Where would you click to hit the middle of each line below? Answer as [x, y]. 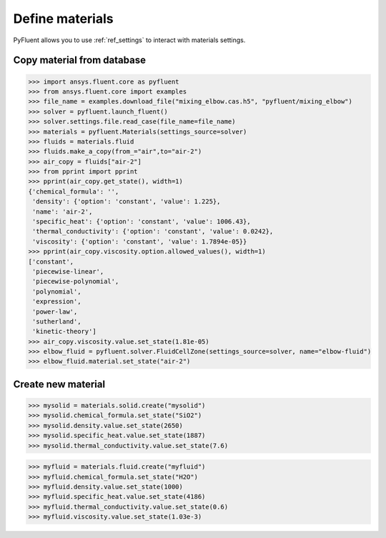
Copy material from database [80, 60]
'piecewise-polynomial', [76, 282]
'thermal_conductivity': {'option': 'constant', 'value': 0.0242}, [153, 231]
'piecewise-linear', [68, 271]
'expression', [57, 302]
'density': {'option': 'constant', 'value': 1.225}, [127, 201]
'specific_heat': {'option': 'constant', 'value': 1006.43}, [142, 222]
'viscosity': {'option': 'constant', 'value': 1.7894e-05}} [140, 241]
